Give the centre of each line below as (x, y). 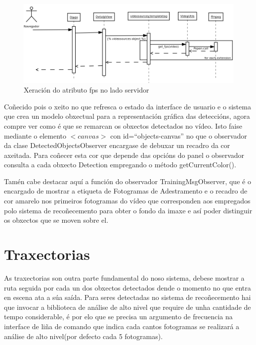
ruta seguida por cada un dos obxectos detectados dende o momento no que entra (128, 287)
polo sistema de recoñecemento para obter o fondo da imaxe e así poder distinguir (128, 210)
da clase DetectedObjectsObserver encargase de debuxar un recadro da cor (117, 145)
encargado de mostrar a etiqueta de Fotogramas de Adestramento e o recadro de (126, 191)
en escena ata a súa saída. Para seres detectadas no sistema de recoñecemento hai (128, 297)
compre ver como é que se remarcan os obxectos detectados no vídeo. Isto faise (123, 125)
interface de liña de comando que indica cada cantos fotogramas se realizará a (122, 326)
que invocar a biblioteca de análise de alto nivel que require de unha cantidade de (128, 307)
